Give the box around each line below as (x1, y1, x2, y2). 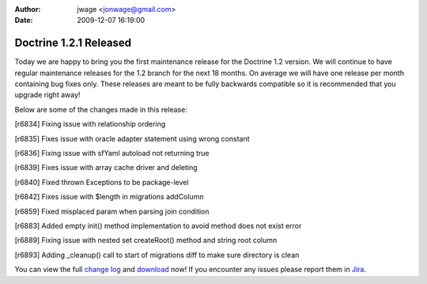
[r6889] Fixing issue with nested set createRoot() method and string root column (14, 236, 278, 245)
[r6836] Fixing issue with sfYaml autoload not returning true (14, 149, 210, 158)
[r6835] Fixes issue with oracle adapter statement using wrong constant (14, 134, 250, 143)
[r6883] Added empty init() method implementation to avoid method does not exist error (14, 221, 302, 230)
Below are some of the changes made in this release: (14, 104, 187, 114)
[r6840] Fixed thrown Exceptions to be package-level (14, 177, 189, 187)
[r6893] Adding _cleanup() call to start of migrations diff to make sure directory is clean (14, 250, 300, 259)
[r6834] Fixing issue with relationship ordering (14, 119, 166, 129)
